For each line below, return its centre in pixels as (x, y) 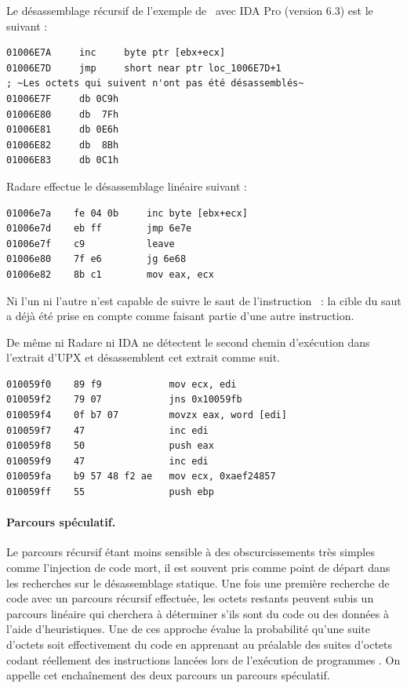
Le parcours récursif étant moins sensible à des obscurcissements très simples (191, 552)
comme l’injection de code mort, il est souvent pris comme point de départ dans (198, 568)
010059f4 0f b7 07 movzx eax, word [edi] (147, 415)
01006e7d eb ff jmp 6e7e (99, 229)
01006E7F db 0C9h (63, 98)
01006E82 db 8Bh (63, 145)
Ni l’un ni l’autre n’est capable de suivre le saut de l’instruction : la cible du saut (204, 300)
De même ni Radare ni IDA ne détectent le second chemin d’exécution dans (188, 342)
